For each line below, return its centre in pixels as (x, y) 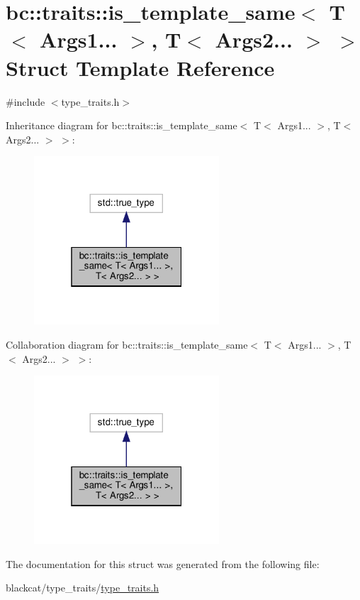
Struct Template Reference (140, 67)
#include (26, 101)
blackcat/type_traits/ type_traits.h (83, 588)
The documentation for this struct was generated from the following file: (163, 563)
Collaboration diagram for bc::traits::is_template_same (127, 344)
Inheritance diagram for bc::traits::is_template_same (122, 125)
